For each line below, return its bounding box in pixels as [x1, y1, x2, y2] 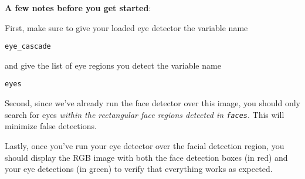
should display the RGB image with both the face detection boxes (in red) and [5, 151, 288, 163]
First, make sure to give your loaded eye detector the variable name [5, 21, 248, 33]
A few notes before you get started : [5, 2, 151, 13]
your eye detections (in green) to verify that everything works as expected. [5, 163, 273, 175]
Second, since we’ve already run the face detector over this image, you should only [5, 97, 300, 109]
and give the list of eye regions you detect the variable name [5, 59, 221, 71]
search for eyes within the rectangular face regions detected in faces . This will [5, 108, 284, 120]
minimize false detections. [5, 120, 97, 132]
